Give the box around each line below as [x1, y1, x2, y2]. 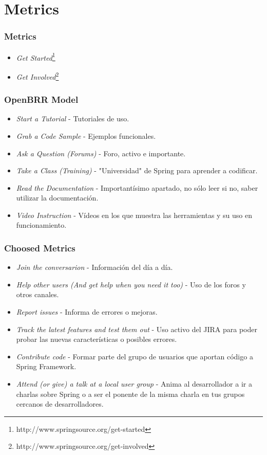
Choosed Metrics [4, 241, 75, 254]
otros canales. [16, 289, 59, 300]
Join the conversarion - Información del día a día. [16, 262, 173, 272]
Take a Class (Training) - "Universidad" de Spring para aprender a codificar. [16, 165, 258, 176]
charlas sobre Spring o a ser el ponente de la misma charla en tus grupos [16, 388, 245, 399]
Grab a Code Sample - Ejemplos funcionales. [16, 130, 156, 141]
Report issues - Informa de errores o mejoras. [16, 306, 158, 317]
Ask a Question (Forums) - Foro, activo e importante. [16, 148, 186, 158]
